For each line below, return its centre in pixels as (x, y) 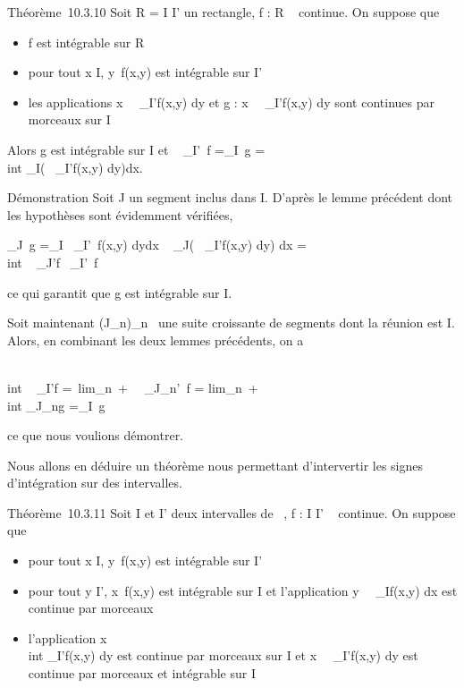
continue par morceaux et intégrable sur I (142, 673)
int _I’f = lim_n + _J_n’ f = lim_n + (133, 387)
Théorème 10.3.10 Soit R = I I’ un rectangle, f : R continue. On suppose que (224, 12)
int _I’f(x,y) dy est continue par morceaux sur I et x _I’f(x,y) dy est (223, 655)
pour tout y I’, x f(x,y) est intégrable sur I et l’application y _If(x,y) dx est (243, 590)
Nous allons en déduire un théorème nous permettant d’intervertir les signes (215, 465)
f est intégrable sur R (86, 42)
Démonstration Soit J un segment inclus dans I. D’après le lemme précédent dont (230, 197)
